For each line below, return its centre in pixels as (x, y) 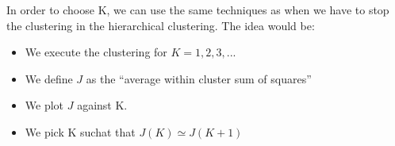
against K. (102, 105)
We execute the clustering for (96, 52)
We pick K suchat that (80, 131)
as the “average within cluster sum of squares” (199, 78)
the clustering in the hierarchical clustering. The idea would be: (161, 25)
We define (49, 78)
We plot (44, 105)
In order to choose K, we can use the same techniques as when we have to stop (198, 10)
